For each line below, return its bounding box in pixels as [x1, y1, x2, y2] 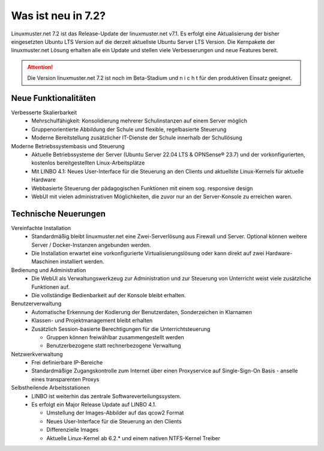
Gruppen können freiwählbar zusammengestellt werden [46, 333, 184, 341]
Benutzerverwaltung [11, 300, 62, 307]
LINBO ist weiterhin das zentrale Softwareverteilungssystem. [31, 392, 181, 399]
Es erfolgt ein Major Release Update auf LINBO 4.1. [31, 401, 157, 408]
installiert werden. [60, 258, 104, 265]
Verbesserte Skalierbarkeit [11, 109, 77, 117]
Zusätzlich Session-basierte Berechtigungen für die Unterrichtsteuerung [31, 325, 211, 333]
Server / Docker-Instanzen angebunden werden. [31, 241, 151, 249]
